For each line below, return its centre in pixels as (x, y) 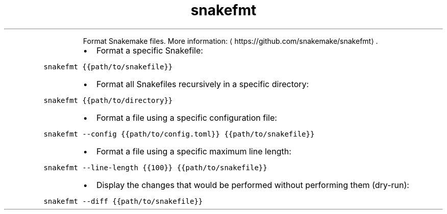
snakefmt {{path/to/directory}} (108, 100)
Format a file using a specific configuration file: (187, 117)
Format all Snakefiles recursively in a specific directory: (203, 84)
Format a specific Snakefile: (150, 50)
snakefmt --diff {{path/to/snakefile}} (123, 201)
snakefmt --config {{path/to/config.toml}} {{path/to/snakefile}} (179, 134)
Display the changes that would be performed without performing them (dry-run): (253, 185)
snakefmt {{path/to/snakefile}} (108, 66)
